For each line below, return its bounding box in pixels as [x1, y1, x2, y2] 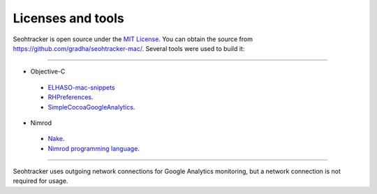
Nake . [47, 135, 65, 143]
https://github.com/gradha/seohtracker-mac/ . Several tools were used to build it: [13, 44, 245, 52]
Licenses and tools [13, 10, 125, 26]
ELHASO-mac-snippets [47, 83, 115, 91]
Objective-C [30, 67, 66, 76]
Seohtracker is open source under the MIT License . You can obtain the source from [13, 35, 253, 43]
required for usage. [13, 177, 68, 185]
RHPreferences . [47, 93, 94, 101]
